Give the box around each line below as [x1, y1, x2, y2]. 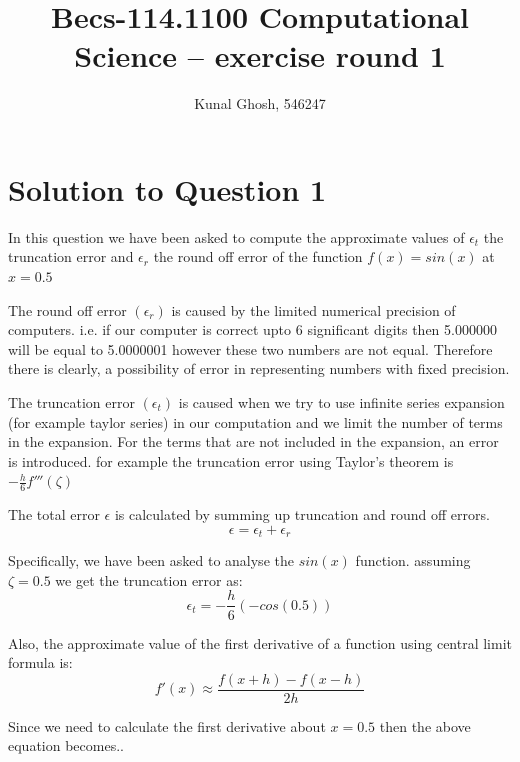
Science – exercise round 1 [74, 35, 446, 76]
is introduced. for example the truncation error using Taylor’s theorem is [8, 450, 454, 471]
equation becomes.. [8, 735, 124, 756]
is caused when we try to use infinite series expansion [178, 392, 505, 412]
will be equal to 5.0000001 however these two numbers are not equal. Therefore [8, 338, 493, 359]
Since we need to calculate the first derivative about [8, 715, 326, 736]
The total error [8, 504, 100, 525]
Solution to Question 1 [8, 168, 327, 209]
